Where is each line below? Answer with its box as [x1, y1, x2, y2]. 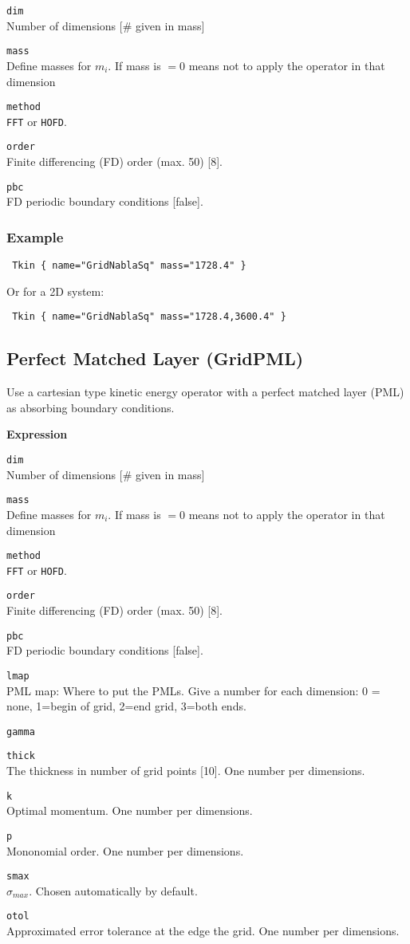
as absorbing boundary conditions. [6, 399, 175, 415]
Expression [6, 426, 68, 442]
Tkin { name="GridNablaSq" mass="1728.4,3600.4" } [12, 311, 286, 323]
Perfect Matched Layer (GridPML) [6, 346, 304, 371]
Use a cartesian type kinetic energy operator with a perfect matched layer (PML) [6, 383, 404, 400]
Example [6, 226, 64, 246]
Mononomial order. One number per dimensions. [6, 842, 244, 859]
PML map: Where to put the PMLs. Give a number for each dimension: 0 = [6, 682, 380, 698]
